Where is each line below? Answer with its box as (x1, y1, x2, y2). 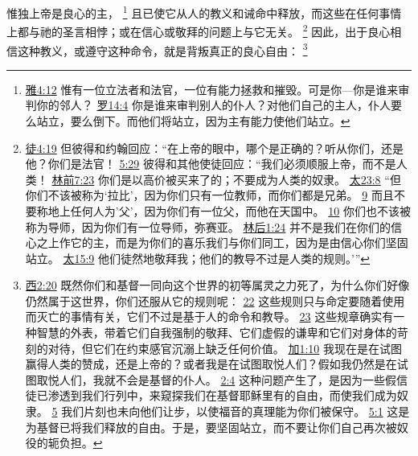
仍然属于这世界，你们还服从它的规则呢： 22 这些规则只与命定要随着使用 (25, 292, 405, 309)
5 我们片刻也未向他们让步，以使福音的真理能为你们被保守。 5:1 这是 (51, 403, 410, 420)
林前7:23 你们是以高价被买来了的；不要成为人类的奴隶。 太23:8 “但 (51, 170, 401, 187)
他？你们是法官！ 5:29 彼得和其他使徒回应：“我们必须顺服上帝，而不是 (25, 155, 396, 172)
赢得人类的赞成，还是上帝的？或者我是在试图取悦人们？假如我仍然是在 (25, 355, 397, 372)
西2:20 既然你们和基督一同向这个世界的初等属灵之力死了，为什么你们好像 (25, 277, 410, 294)
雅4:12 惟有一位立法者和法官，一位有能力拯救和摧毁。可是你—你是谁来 (25, 80, 399, 97)
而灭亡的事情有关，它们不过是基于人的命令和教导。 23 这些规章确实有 (25, 308, 394, 325)
